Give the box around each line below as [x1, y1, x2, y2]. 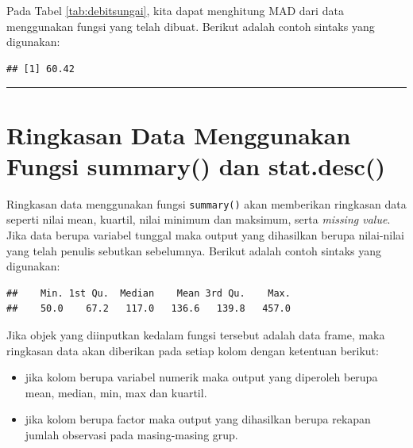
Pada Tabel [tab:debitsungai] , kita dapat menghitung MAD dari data [6, 2, 344, 18]
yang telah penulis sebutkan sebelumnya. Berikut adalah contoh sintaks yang [6, 242, 381, 258]
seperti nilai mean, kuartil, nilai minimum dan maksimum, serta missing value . [6, 211, 391, 228]
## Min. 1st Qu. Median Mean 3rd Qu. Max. [6, 287, 291, 299]
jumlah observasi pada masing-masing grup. [25, 426, 238, 442]
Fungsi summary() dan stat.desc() [6, 149, 385, 182]
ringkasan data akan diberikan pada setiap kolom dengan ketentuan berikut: [6, 342, 379, 358]
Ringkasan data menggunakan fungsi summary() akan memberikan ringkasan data [6, 195, 407, 212]
